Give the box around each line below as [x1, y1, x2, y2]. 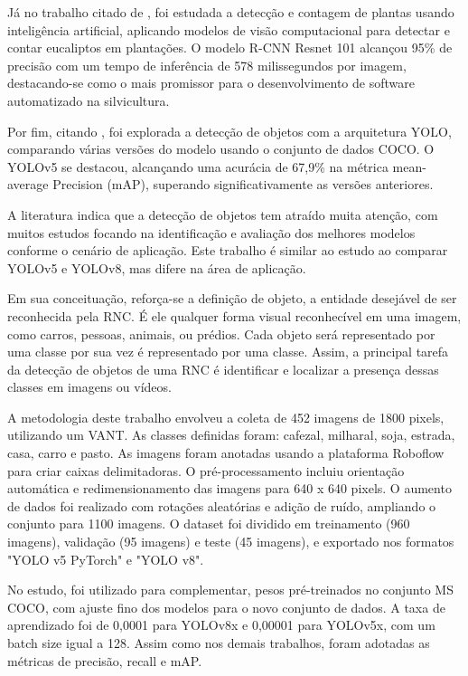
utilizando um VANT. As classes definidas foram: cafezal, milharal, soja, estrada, [7, 425, 455, 444]
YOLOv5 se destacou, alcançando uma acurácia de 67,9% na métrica [7, 157, 388, 176]
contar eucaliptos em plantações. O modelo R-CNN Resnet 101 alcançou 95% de [7, 38, 453, 57]
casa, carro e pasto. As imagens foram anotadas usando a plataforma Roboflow [7, 443, 445, 462]
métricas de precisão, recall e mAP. [7, 651, 202, 670]
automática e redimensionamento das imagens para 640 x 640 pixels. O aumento [7, 479, 452, 498]
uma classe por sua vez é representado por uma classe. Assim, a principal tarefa [7, 342, 449, 361]
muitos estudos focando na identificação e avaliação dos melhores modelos [7, 223, 416, 242]
